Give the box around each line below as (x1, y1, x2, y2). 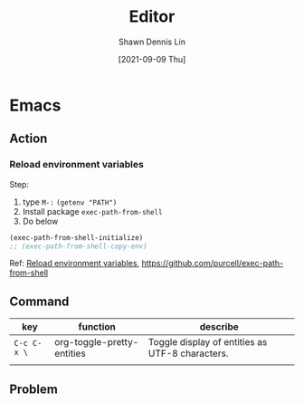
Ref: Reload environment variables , (9, 258, 140, 269)
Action (9, 131, 48, 147)
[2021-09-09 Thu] (118, 53, 186, 64)
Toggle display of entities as (147, 336, 268, 349)
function (78, 321, 116, 333)
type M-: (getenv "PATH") (22, 197, 118, 207)
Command (9, 293, 70, 309)
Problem (9, 381, 59, 397)
